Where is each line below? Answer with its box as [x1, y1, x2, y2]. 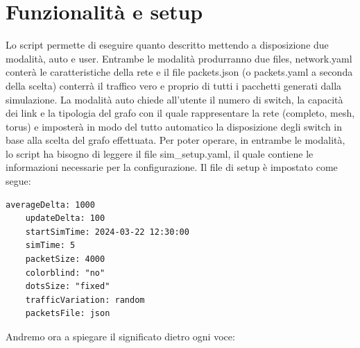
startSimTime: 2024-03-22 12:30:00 [25, 226, 189, 237]
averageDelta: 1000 [6, 199, 95, 210]
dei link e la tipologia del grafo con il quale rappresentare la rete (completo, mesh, [6, 106, 355, 120]
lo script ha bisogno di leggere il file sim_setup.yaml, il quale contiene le [6, 146, 314, 160]
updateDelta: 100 [25, 213, 105, 224]
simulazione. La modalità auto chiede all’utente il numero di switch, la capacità [6, 92, 343, 106]
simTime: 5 [25, 240, 76, 251]
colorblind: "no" [25, 267, 105, 278]
